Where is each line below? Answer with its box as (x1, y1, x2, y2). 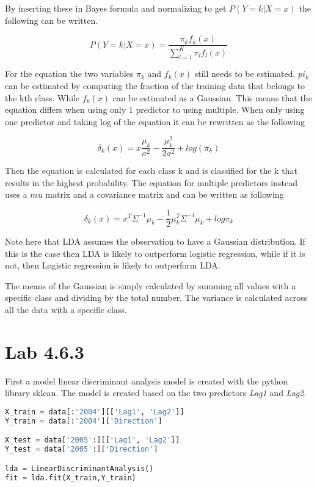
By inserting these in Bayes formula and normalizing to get (5, 2, 227, 14)
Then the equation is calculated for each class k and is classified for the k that (5, 164, 297, 177)
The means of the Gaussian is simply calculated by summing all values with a (5, 279, 296, 292)
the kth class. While (5, 91, 80, 104)
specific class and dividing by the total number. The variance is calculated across (5, 291, 308, 304)
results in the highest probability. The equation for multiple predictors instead (5, 176, 297, 189)
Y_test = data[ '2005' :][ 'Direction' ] (5, 445, 158, 454)
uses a (5, 188, 27, 201)
